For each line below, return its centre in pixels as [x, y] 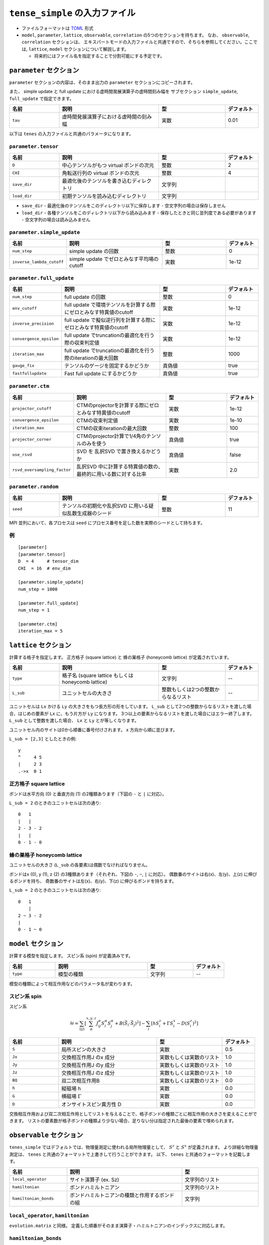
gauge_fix [23, 365]
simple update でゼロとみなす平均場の [114, 259]
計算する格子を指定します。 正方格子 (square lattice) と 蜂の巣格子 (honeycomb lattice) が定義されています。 [120, 657]
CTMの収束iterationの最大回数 [112, 428]
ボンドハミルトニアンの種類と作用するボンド [122, 1195]
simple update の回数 [94, 251]
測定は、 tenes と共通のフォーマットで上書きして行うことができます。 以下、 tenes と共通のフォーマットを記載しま [130, 1154]
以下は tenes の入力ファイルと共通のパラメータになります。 [71, 134]
